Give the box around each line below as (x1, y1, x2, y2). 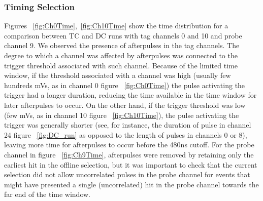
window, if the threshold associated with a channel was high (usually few (4, 70, 231, 81)
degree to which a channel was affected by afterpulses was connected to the (4, 50, 238, 60)
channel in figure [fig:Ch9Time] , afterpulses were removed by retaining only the (4, 149, 254, 159)
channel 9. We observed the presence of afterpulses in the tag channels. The (4, 40, 240, 51)
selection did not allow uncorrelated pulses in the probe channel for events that (4, 169, 250, 180)
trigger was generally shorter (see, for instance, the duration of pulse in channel (4, 119, 251, 130)
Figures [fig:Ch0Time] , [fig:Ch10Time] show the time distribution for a (4, 20, 228, 31)
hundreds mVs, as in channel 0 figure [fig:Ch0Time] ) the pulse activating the (4, 79, 245, 90)
